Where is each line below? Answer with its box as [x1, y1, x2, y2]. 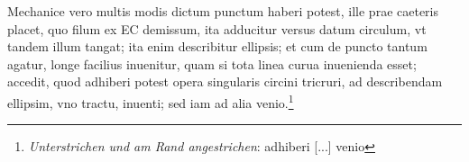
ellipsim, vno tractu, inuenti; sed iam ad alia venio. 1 [7, 90, 294, 112]
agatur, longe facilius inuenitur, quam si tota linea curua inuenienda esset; [7, 54, 417, 73]
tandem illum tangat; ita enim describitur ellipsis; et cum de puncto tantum [7, 37, 428, 56]
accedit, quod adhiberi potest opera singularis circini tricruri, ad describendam [7, 72, 443, 91]
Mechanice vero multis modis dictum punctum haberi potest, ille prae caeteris [7, 2, 439, 20]
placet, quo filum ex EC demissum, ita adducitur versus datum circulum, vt [7, 19, 427, 38]
